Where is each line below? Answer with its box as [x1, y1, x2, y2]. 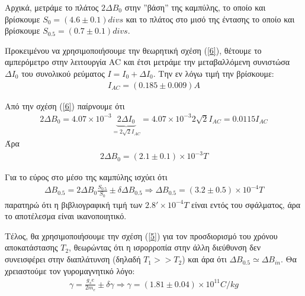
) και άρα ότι [182, 253, 227, 265]
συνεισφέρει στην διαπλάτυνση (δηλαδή [5, 253, 141, 265]
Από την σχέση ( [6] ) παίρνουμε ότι [5, 99, 125, 112]
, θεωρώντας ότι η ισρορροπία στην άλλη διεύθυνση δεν [69, 241, 261, 253]
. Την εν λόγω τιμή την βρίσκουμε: [153, 67, 274, 79]
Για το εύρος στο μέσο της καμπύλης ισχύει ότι [5, 171, 168, 183]
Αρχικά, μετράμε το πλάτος [5, 1, 99, 13]
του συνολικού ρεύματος [21, 67, 105, 79]
